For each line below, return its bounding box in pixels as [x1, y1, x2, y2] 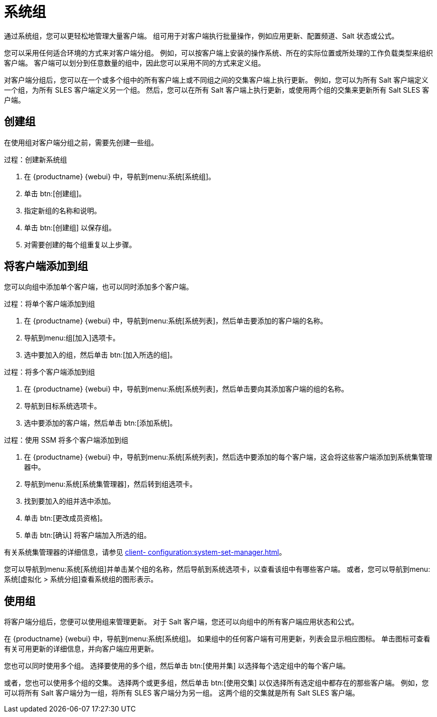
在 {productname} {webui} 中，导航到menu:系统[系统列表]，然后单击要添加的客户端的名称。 [24, 316, 327, 325]
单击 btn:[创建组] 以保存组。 [24, 223, 116, 232]
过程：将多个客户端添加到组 [4, 368, 95, 377]
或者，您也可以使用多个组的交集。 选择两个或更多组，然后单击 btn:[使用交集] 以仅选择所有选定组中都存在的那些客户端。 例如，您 [4, 678, 429, 687]
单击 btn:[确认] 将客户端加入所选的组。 [24, 531, 151, 540]
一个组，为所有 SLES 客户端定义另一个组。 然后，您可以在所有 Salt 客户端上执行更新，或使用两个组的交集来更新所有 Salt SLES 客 [4, 85, 429, 94]
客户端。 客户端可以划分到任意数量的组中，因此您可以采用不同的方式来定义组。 [4, 58, 265, 67]
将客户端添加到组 [4, 260, 88, 273]
